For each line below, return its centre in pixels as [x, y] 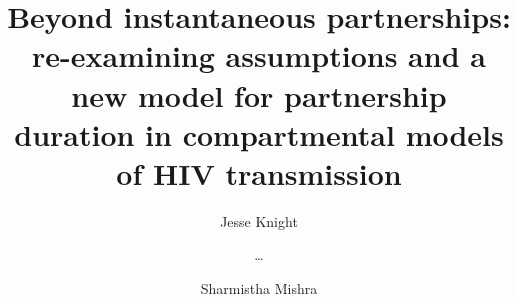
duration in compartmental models [259, 133]
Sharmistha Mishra [259, 288]
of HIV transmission [259, 172]
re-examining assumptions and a [259, 55]
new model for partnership [259, 94]
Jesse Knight [259, 220]
